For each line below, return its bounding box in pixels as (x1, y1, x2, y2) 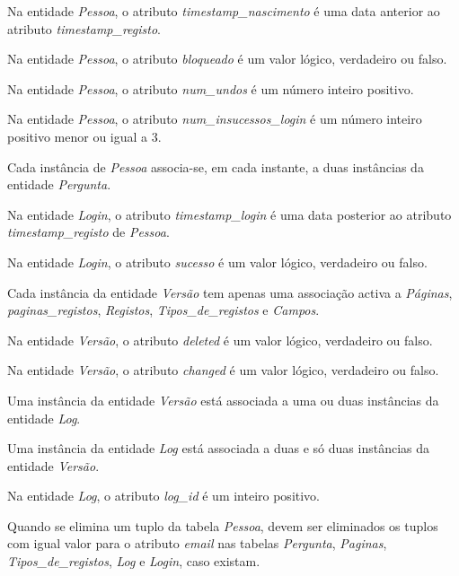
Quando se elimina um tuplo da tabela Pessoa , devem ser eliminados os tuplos (7, 516, 438, 535)
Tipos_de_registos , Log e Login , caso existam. (7, 552, 260, 571)
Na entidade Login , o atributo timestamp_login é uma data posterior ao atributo (7, 205, 452, 223)
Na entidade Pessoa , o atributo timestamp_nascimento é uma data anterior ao (7, 2, 440, 20)
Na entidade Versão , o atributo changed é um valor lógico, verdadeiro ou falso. (7, 361, 439, 380)
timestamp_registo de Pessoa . (7, 223, 170, 241)
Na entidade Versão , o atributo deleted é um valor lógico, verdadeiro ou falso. (7, 330, 433, 349)
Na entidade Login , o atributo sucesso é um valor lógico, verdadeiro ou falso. (7, 252, 428, 271)
